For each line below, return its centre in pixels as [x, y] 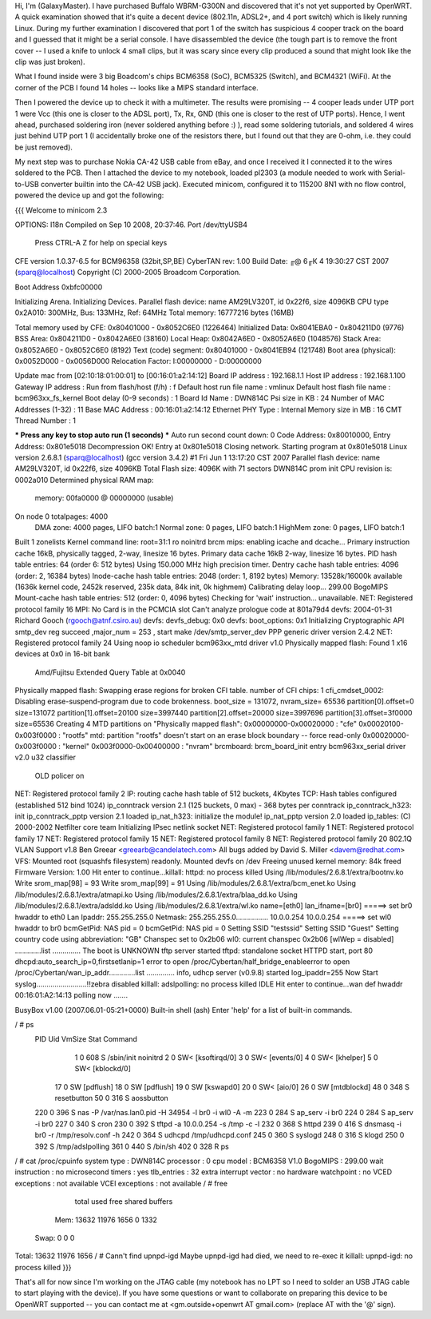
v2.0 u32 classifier [45, 757]
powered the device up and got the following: [89, 195]
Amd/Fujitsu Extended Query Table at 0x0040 [110, 672]
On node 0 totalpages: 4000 [61, 516]
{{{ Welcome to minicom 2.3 [61, 210]
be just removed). [44, 147]
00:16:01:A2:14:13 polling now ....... [71, 995]
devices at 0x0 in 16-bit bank [63, 654]
